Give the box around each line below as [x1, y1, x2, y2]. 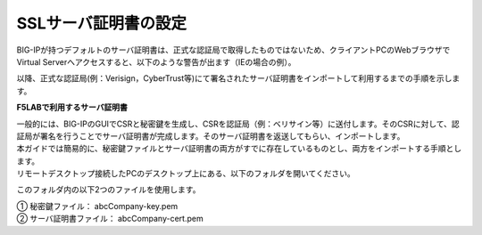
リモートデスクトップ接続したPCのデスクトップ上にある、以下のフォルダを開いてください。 [16, 168, 356, 179]
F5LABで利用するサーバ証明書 [16, 102, 129, 113]
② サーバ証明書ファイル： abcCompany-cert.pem [16, 214, 204, 224]
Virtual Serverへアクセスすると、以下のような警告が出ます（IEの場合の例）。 [16, 56, 296, 67]
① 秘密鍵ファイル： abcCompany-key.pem [16, 200, 179, 211]
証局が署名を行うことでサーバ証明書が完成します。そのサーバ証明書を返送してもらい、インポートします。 [16, 130, 405, 142]
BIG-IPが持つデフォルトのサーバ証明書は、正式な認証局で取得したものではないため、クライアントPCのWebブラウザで [16, 45, 451, 55]
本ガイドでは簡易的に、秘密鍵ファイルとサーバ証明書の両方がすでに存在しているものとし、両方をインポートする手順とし [16, 143, 462, 154]
